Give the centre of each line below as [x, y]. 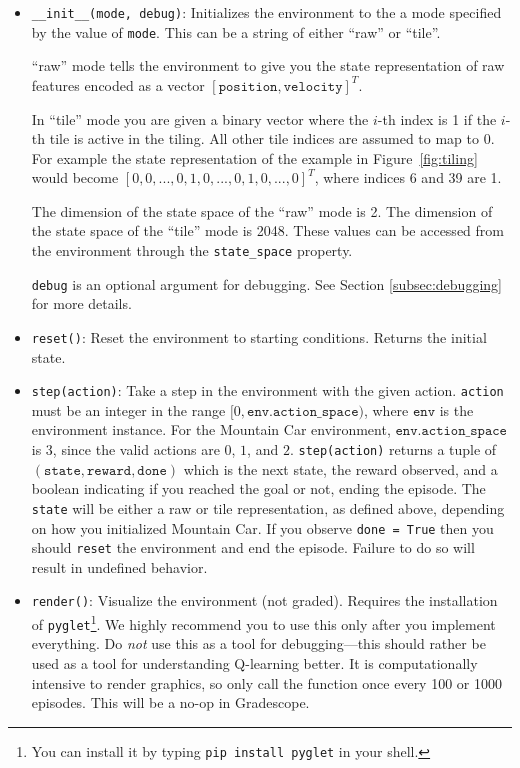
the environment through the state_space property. [192, 250]
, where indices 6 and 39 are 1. [408, 177]
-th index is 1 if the [437, 118]
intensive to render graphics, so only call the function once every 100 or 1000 [266, 682]
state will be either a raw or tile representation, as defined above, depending [268, 507]
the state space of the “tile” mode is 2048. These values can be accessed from [267, 230]
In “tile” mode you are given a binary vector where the [200, 118]
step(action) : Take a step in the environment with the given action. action [267, 390]
